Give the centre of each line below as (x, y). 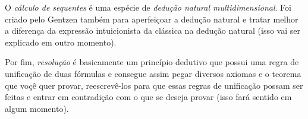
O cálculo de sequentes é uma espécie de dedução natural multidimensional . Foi (148, 7)
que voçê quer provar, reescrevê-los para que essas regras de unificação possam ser (154, 85)
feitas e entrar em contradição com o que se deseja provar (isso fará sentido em (148, 97)
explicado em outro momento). (61, 42)
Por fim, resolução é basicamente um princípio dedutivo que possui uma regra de (152, 62)
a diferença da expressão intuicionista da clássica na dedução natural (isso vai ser (153, 30)
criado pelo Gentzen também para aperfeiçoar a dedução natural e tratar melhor (152, 19)
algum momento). (37, 108)
